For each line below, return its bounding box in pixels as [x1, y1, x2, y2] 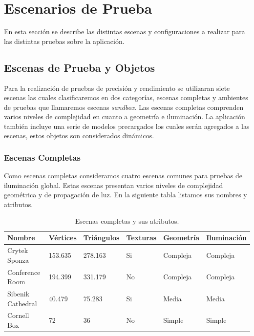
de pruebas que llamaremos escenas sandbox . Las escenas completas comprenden [4, 102, 244, 112]
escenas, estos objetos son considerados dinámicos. [4, 130, 154, 141]
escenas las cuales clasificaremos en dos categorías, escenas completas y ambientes [4, 92, 248, 103]
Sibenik [7, 288, 30, 298]
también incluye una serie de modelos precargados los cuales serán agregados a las [4, 121, 250, 131]
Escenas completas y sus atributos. [75, 215, 179, 226]
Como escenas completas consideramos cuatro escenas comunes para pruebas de [4, 170, 243, 181]
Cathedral [7, 298, 37, 308]
